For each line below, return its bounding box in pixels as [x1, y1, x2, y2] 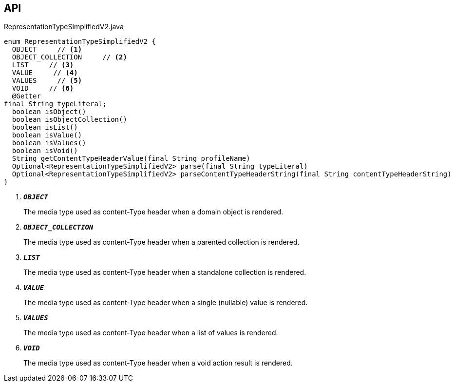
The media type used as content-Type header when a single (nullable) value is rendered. [23, 298, 308, 307]
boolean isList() [12, 123, 78, 132]
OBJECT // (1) [12, 45, 82, 54]
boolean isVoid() [12, 147, 78, 155]
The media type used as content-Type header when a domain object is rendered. [23, 208, 284, 216]
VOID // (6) [12, 84, 74, 93]
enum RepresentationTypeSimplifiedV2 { [4, 38, 156, 46]
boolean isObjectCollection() [12, 116, 127, 124]
